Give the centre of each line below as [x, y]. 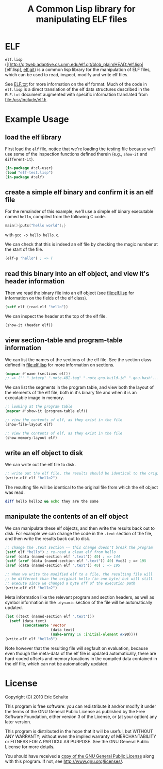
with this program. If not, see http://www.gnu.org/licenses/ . [64, 761]
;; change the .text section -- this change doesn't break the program [79, 547]
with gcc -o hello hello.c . [32, 235]
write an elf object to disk [44, 453]
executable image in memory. [34, 398]
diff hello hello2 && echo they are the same [52, 502]
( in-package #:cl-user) [29, 168]
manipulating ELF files [81, 19]
